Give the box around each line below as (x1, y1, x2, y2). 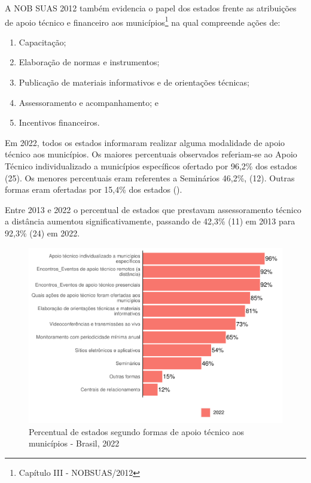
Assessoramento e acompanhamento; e (19, 96, 159, 108)
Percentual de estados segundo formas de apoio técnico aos (29, 425, 244, 438)
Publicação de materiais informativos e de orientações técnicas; (19, 76, 249, 89)
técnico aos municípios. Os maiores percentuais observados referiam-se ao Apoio (5, 148, 297, 160)
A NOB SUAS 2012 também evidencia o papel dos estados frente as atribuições (5, 2, 297, 14)
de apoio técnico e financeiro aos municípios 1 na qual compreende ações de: (5, 14, 280, 28)
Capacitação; (19, 35, 66, 48)
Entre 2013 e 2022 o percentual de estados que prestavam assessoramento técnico (5, 203, 301, 215)
